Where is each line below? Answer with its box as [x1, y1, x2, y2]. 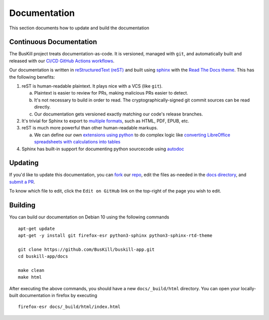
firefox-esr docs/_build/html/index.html [18, 304, 121, 310]
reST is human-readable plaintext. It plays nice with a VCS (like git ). [21, 83, 163, 89]
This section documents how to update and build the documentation [9, 25, 149, 31]
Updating [9, 159, 39, 167]
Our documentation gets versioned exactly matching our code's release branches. [34, 111, 203, 117]
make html [18, 274, 42, 280]
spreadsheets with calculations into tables [34, 139, 121, 145]
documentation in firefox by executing [19, 293, 97, 299]
